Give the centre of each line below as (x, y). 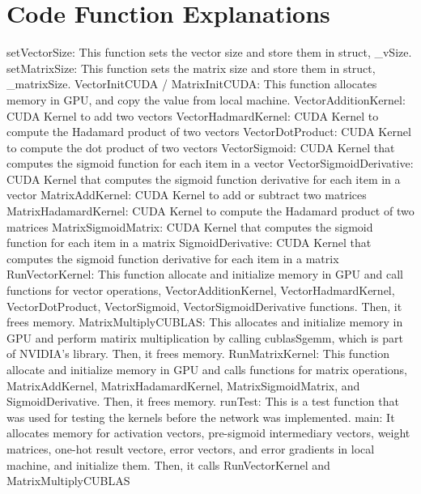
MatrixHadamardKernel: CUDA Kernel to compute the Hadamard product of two (210, 211)
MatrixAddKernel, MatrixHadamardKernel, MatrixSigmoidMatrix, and (183, 385)
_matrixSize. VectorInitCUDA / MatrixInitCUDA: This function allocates (192, 84)
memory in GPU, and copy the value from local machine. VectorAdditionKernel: (206, 99)
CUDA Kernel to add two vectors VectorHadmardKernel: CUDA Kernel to (193, 115)
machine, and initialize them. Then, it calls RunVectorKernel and (168, 464)
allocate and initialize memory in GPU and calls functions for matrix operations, (207, 369)
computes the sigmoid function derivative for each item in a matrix (173, 258)
